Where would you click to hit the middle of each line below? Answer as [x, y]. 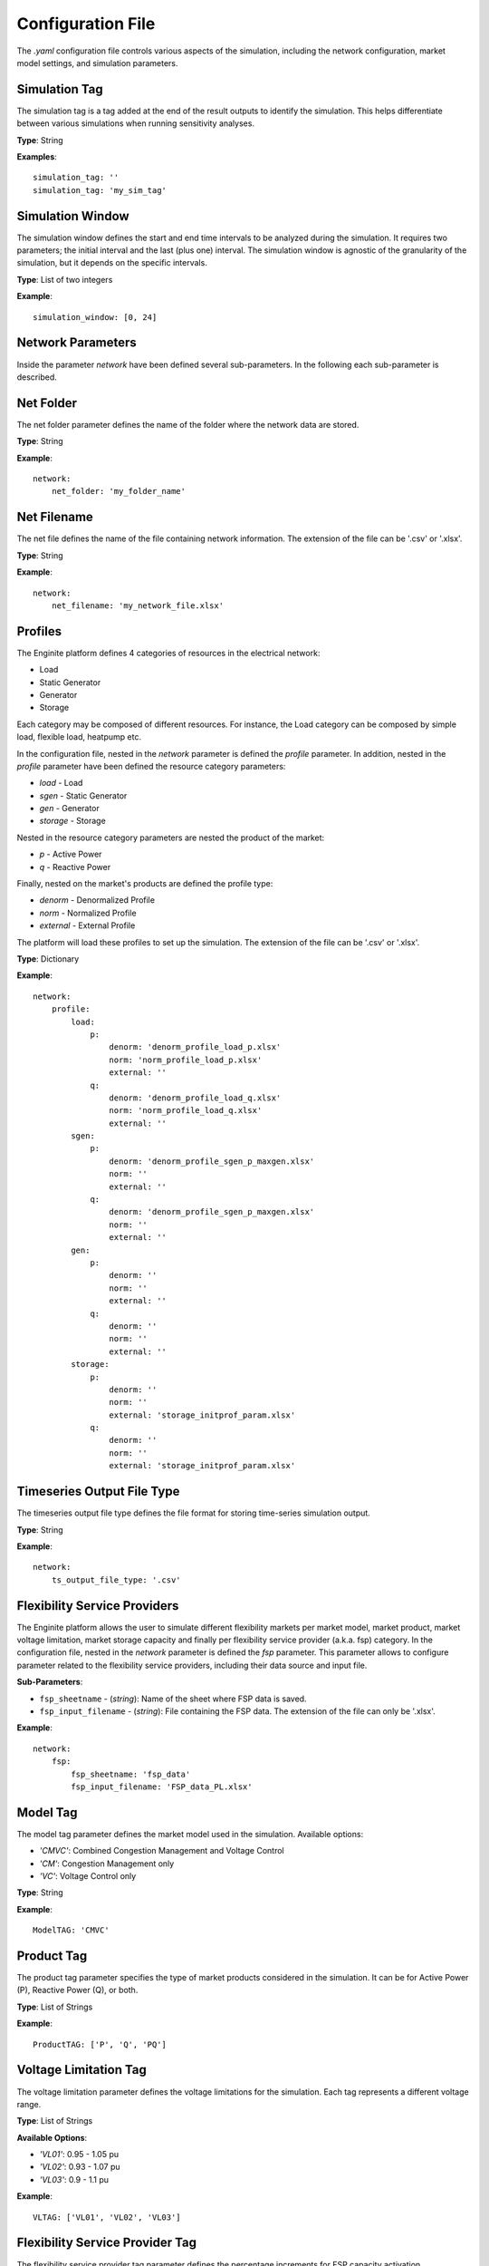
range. [29, 2104]
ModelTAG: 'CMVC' [71, 1930]
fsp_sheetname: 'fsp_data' [131, 1774]
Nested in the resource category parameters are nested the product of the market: [171, 838]
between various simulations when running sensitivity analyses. [136, 123]
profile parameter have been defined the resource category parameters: [151, 766]
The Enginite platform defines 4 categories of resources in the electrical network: [168, 653]
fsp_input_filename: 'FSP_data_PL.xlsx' [162, 1787]
